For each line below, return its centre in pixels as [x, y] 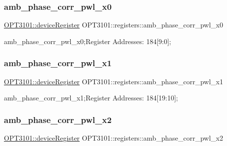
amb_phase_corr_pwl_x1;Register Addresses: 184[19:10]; [91, 98]
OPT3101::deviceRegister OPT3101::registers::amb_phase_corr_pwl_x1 [113, 81]
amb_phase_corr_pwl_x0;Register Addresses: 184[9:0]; [88, 41]
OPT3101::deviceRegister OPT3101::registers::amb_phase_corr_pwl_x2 [113, 138]
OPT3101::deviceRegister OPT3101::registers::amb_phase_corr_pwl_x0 [113, 25]
